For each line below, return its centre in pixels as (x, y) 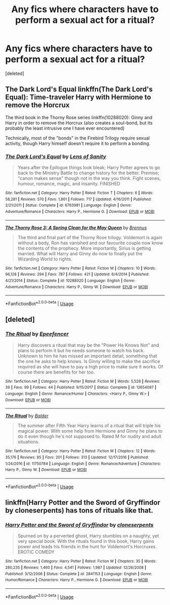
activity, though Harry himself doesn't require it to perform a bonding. (78, 143)
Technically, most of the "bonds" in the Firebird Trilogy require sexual (78, 138)
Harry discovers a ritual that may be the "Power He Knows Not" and (88, 345)
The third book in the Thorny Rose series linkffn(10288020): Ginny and (79, 117)
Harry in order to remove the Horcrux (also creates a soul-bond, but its (79, 123)
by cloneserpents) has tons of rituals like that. (79, 510)
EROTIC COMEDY (36, 552)
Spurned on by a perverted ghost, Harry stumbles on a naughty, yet (88, 536)
